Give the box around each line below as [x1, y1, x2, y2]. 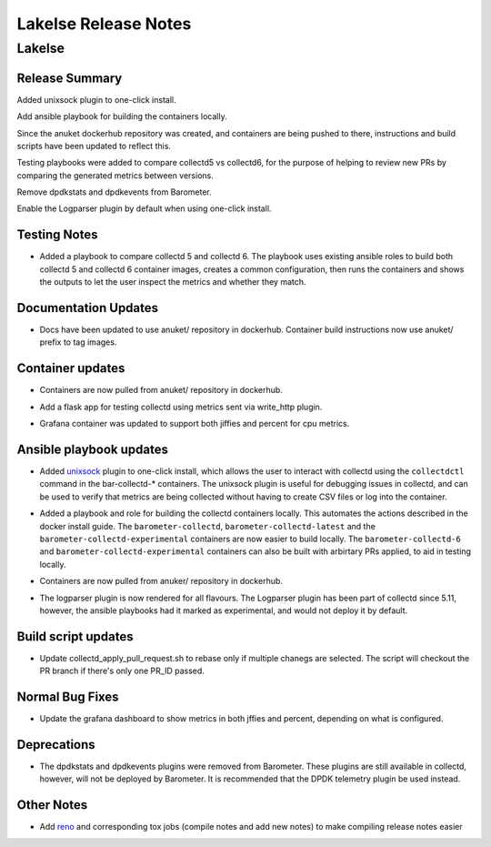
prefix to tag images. [39, 337, 117, 348]
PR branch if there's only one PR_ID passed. [39, 665, 205, 677]
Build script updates [16, 629, 134, 644]
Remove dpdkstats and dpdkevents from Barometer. [16, 187, 213, 197]
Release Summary [16, 70, 123, 86]
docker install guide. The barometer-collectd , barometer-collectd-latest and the [39, 520, 376, 531]
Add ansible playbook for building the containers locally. [16, 111, 227, 122]
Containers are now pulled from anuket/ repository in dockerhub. [39, 385, 284, 396]
